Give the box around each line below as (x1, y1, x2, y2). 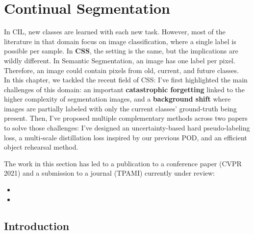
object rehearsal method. (4, 142, 78, 152)
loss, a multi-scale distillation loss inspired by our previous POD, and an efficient (4, 132, 247, 142)
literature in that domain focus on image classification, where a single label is (4, 36, 236, 46)
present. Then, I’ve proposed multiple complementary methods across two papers (4, 113, 248, 123)
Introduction (4, 218, 70, 233)
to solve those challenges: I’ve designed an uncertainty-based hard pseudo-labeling (4, 123, 250, 133)
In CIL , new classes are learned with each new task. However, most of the (4, 26, 226, 37)
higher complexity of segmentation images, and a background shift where (4, 94, 231, 104)
